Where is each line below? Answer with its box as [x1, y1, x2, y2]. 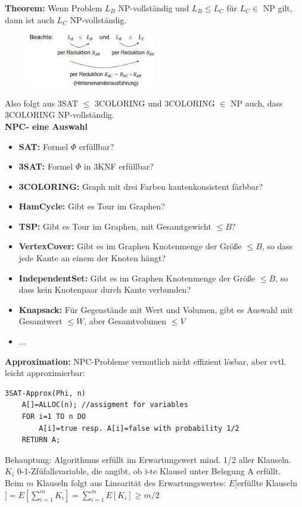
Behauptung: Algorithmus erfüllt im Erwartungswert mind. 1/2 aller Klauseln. [5, 453, 291, 465]
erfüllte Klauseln [237, 476, 297, 489]
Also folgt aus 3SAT [5, 96, 79, 109]
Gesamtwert [18, 315, 63, 327]
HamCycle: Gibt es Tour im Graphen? [18, 200, 165, 212]
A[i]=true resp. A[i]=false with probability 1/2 [39, 424, 239, 433]
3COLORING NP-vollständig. [5, 108, 114, 121]
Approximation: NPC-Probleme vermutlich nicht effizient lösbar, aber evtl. [5, 355, 287, 367]
